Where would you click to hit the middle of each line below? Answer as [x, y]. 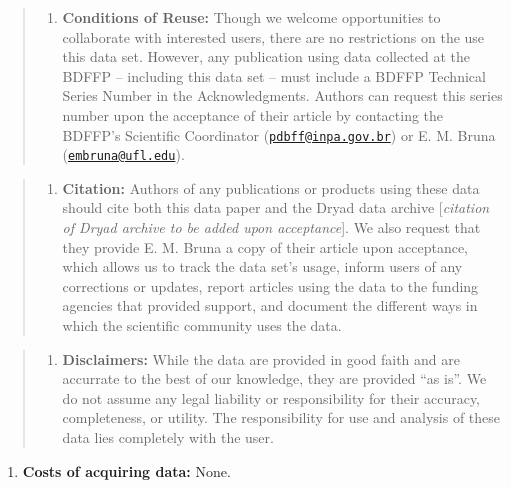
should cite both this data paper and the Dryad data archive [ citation [276, 207]
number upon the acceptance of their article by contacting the [253, 114]
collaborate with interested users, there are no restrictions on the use [273, 36]
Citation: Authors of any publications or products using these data [271, 187]
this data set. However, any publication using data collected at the [266, 56]
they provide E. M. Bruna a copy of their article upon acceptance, [265, 246]
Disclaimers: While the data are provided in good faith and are [261, 358]
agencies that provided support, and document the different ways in [270, 305]
